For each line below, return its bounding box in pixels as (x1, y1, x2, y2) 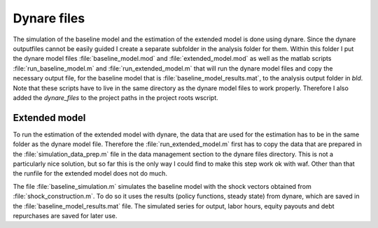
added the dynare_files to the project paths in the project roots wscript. (13, 93, 218, 101)
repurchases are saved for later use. (13, 211, 118, 220)
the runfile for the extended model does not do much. (13, 169, 168, 178)
